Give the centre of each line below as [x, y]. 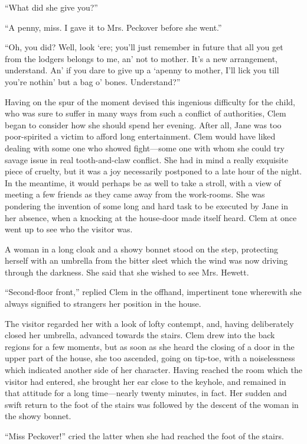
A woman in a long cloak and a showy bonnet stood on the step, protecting [142, 249]
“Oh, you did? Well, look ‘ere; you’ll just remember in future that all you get [144, 47]
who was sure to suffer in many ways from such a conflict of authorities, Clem [146, 113]
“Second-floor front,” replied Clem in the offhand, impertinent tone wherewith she [153, 292]
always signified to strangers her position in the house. [103, 304]
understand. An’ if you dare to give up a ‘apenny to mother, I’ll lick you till [142, 70]
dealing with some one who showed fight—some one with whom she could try [145, 148]
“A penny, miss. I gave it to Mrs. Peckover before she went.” [113, 27]
